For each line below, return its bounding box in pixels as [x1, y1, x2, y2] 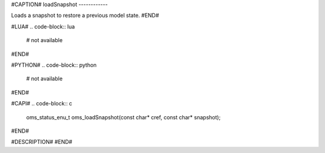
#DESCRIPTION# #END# [11, 139, 72, 146]
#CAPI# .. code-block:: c [11, 100, 72, 107]
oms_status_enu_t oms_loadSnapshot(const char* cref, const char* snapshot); [26, 113, 221, 120]
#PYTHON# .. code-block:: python [11, 61, 97, 69]
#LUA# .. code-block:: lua [11, 23, 75, 30]
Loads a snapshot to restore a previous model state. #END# [11, 12, 159, 19]
